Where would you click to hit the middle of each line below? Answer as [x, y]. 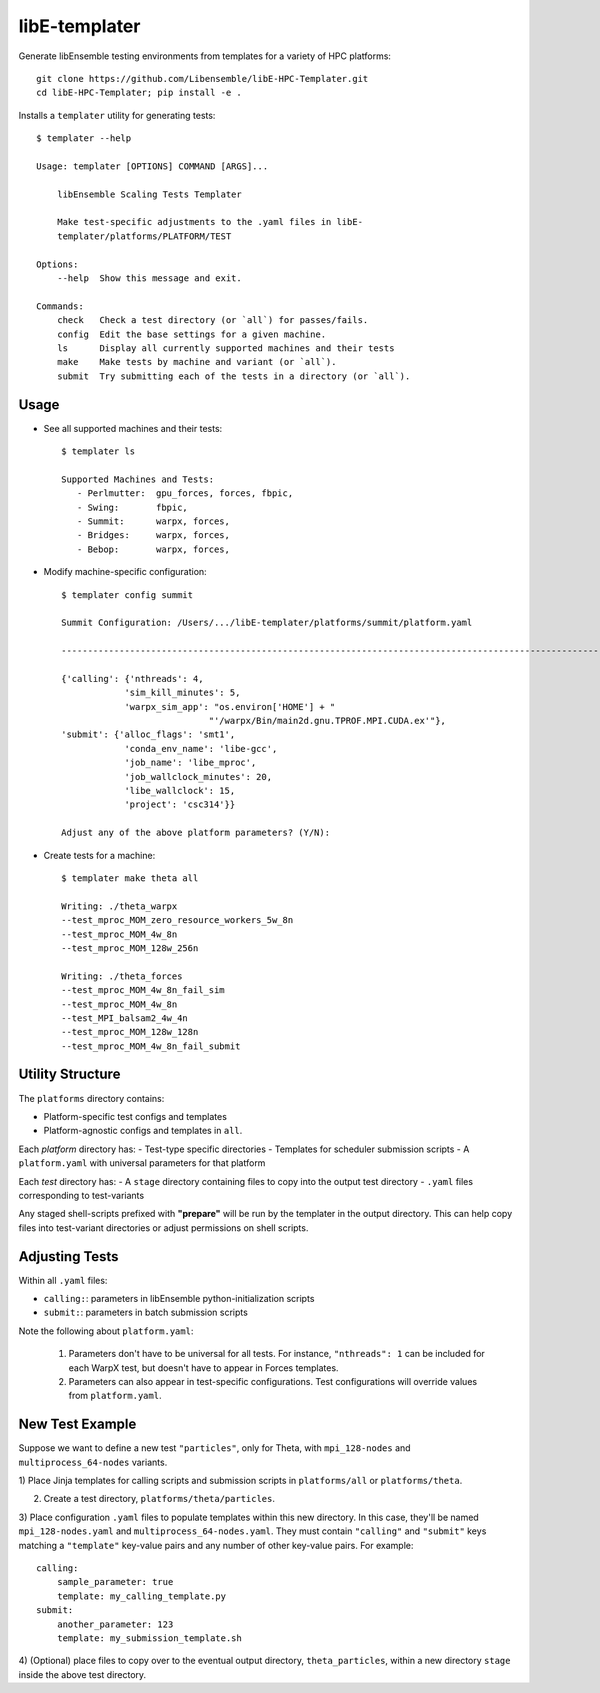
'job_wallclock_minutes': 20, [198, 776]
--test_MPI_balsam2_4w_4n [125, 1018]
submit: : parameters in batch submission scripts [146, 1312]
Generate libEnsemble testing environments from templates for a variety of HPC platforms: [205, 56]
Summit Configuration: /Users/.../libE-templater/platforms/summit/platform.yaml [267, 623]
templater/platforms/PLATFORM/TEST [144, 236]
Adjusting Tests [68, 1256]
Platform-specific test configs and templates [135, 1116]
